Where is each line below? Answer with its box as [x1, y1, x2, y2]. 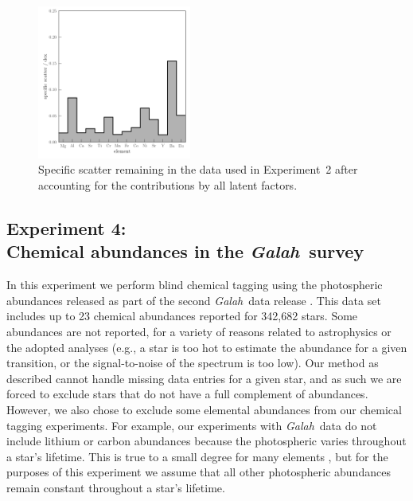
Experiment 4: [6, 215, 127, 240]
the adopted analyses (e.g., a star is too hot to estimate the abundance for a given [6, 339, 407, 355]
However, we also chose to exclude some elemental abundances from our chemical [6, 401, 402, 417]
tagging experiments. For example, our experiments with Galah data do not [6, 417, 377, 433]
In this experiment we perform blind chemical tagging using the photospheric [6, 276, 383, 293]
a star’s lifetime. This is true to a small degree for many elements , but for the [6, 448, 388, 464]
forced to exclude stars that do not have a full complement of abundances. [6, 386, 368, 402]
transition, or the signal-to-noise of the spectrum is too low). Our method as [6, 354, 379, 371]
